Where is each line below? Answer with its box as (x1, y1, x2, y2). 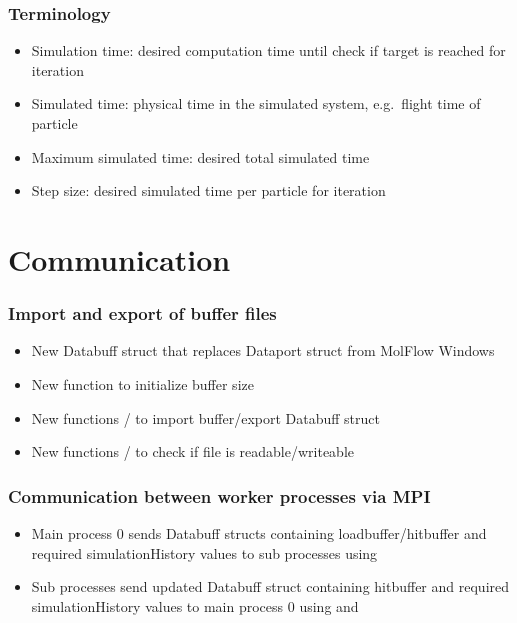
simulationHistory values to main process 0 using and (31, 595, 359, 616)
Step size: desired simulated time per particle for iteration (31, 180, 386, 201)
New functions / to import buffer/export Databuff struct (31, 407, 380, 428)
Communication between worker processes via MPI (8, 483, 431, 508)
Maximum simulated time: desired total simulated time (31, 146, 370, 167)
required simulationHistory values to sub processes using (31, 542, 378, 563)
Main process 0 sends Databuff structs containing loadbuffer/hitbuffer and (31, 522, 487, 543)
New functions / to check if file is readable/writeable (31, 441, 355, 462)
